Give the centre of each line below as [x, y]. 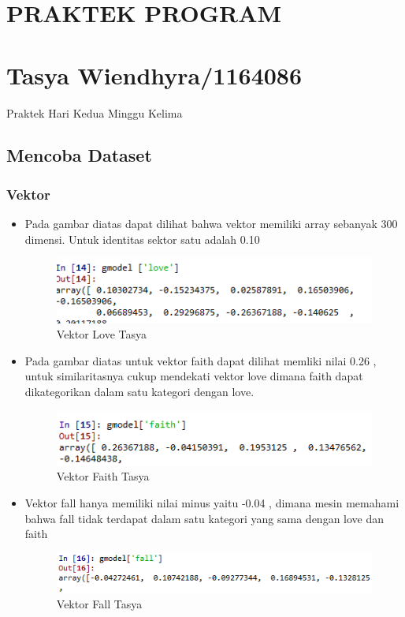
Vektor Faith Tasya [103, 476]
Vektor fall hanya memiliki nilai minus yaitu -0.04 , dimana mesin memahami [212, 502]
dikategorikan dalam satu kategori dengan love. [139, 391]
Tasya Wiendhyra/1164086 [154, 75]
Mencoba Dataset [79, 155]
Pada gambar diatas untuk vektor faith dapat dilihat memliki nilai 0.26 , [201, 360]
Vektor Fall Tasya [99, 604]
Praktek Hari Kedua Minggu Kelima [95, 112]
